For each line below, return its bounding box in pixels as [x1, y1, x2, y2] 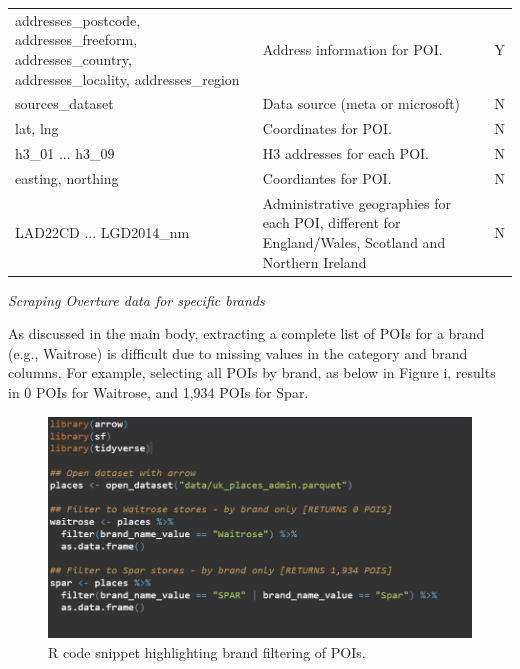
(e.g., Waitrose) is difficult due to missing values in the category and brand [8, 342, 468, 363]
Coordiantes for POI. [262, 167, 392, 188]
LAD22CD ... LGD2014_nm [15, 222, 190, 243]
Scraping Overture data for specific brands [8, 289, 265, 310]
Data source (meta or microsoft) [262, 93, 461, 114]
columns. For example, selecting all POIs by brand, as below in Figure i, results [8, 362, 496, 383]
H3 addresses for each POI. [262, 143, 429, 164]
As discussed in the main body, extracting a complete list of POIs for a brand [8, 323, 485, 344]
